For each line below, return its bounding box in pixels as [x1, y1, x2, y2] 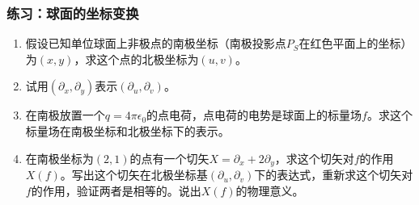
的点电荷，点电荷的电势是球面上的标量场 [146, 107, 362, 123]
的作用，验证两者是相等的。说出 [31, 182, 201, 199]
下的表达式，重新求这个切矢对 [254, 166, 413, 183]
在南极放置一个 [25, 107, 105, 123]
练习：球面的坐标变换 [6, 2, 139, 23]
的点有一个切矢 [129, 149, 209, 166]
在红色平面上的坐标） [298, 35, 413, 52]
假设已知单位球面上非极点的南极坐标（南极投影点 [25, 35, 286, 52]
